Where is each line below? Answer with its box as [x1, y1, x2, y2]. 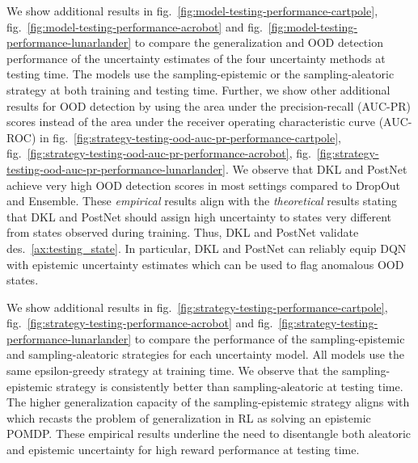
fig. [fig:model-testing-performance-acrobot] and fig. [6, 18, 263, 35]
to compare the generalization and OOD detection [134, 34, 383, 51]
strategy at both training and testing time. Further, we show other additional [6, 81, 391, 98]
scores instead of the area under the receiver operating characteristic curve [6, 113, 376, 130]
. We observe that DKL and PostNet [225, 160, 407, 177]
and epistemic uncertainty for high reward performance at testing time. [6, 441, 360, 458]
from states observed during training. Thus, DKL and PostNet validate [6, 224, 359, 241]
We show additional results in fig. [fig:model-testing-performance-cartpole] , [6, 2, 378, 19]
